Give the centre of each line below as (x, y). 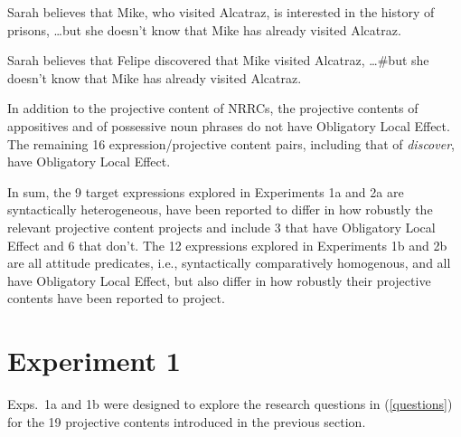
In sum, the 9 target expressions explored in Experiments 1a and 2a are (206, 191)
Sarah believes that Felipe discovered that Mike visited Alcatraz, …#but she (218, 60)
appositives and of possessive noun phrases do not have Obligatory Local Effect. (229, 125)
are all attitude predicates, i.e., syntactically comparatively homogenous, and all (229, 263)
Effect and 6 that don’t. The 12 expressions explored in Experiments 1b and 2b (227, 245)
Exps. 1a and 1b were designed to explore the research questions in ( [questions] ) (230, 404)
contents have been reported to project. (116, 298)
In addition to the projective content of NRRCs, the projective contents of (213, 108)
